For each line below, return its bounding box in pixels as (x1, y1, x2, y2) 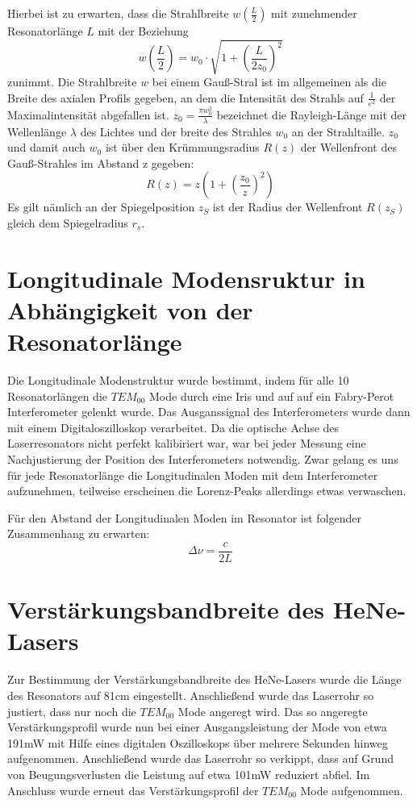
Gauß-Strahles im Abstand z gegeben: (7, 154, 194, 171)
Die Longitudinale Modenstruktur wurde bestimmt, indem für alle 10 (7, 372, 349, 389)
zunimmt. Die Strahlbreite (7, 73, 137, 90)
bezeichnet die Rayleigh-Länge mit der (216, 106, 407, 123)
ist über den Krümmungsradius (105, 139, 260, 156)
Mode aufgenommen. (300, 781, 403, 798)
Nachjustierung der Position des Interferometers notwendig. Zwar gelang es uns (7, 451, 398, 468)
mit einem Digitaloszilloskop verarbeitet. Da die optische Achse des (7, 419, 340, 435)
